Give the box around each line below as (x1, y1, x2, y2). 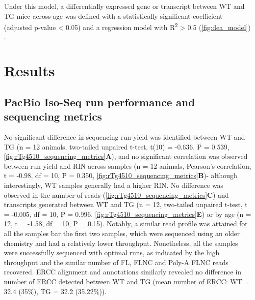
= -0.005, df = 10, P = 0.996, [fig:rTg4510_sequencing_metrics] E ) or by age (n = (4, 209, 251, 219)
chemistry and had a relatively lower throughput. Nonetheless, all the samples (4, 238, 238, 248)
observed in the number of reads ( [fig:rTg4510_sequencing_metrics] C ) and (4, 189, 229, 200)
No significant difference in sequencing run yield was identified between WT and (4, 132, 245, 142)
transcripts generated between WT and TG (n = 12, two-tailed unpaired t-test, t (4, 199, 248, 210)
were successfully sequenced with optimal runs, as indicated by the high (4, 247, 220, 258)
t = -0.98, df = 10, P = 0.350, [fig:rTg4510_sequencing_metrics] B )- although (4, 170, 237, 180)
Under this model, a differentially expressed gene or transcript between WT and (4, 1, 245, 11)
